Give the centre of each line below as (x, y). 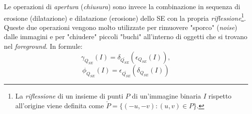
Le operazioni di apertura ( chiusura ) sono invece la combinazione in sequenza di (122, 6)
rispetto (220, 96)
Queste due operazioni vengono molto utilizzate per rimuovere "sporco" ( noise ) (121, 27)
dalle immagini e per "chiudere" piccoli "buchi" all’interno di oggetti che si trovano (126, 36)
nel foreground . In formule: (43, 46)
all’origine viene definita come (60, 105)
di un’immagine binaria (166, 96)
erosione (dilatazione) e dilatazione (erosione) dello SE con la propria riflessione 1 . (125, 17)
